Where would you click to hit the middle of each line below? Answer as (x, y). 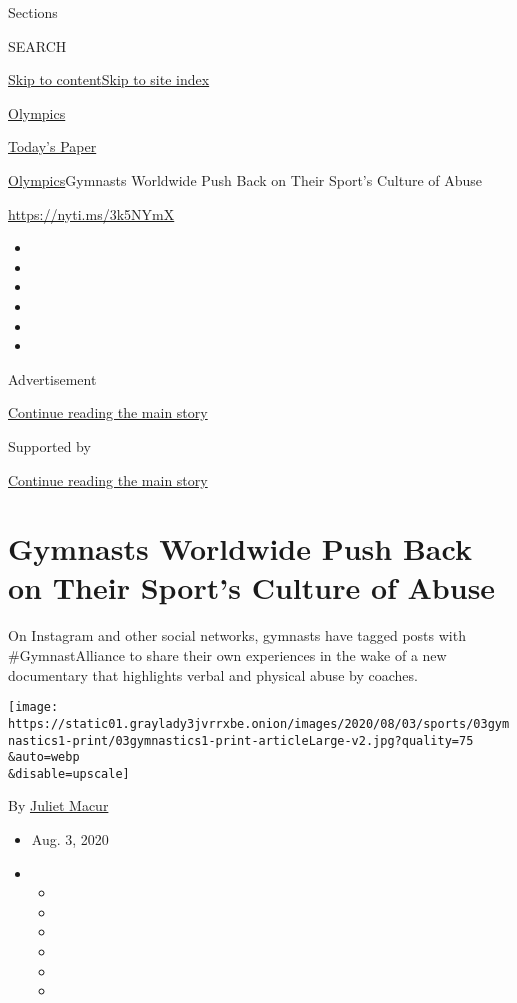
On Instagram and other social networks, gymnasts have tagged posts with (237, 635)
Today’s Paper (52, 146)
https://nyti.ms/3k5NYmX (91, 213)
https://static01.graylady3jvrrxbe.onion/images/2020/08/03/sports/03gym (259, 723)
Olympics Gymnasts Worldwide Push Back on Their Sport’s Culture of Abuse (245, 179)
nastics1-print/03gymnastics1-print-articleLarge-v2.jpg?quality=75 (241, 740)
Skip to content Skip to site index (109, 79)
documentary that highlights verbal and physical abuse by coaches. (213, 674)
